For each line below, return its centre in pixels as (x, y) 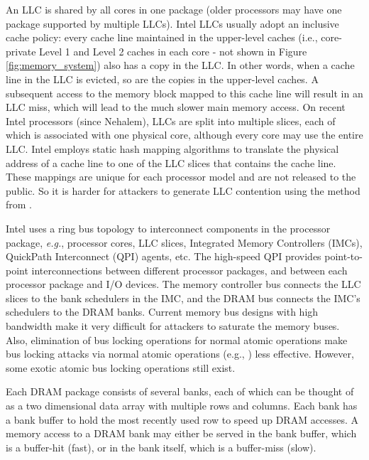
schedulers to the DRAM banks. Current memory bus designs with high (162, 312)
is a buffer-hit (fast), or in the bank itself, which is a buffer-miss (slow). (161, 447)
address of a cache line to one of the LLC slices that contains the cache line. (171, 162)
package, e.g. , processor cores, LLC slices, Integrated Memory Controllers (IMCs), (184, 242)
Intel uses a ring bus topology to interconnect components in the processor (168, 228)
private (21, 51)
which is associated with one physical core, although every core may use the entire (184, 135)
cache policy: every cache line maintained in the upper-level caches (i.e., (162, 37)
